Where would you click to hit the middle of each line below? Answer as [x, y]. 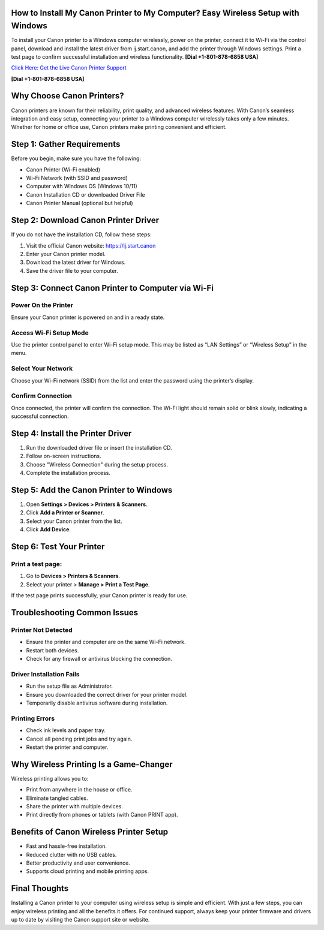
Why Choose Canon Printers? [67, 96]
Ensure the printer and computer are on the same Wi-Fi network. [106, 642]
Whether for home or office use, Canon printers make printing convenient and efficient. [119, 127]
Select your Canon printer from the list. [74, 521]
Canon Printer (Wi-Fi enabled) [63, 169]
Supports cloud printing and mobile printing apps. [88, 871]
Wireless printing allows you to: [50, 778]
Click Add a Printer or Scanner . [65, 513]
